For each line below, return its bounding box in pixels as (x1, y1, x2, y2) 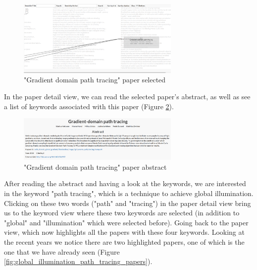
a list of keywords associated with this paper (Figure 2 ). (4, 101, 174, 111)
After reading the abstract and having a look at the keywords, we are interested (4, 178, 246, 189)
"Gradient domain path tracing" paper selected (24, 74, 166, 85)
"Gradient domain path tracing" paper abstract (24, 161, 167, 172)
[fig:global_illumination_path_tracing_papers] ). (4, 256, 153, 267)
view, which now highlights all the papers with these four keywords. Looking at (4, 227, 245, 237)
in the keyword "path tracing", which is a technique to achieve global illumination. (4, 188, 254, 199)
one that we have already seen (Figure (4, 246, 120, 257)
